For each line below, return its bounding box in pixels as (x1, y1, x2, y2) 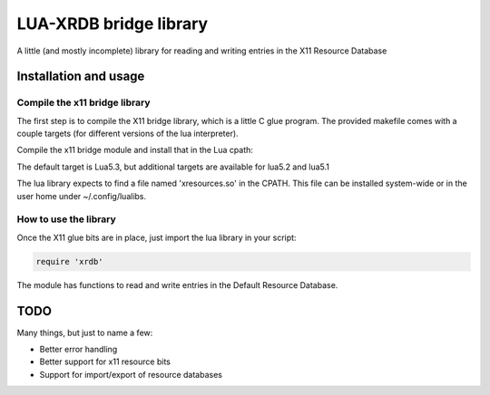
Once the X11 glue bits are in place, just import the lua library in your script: (16, 232, 297, 243)
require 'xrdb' (35, 256, 103, 266)
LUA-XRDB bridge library (16, 14, 209, 34)
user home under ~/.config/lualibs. (16, 190, 147, 201)
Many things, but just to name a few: (16, 327, 153, 338)
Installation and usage (16, 69, 145, 84)
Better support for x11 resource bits (39, 356, 171, 367)
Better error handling (39, 344, 118, 355)
